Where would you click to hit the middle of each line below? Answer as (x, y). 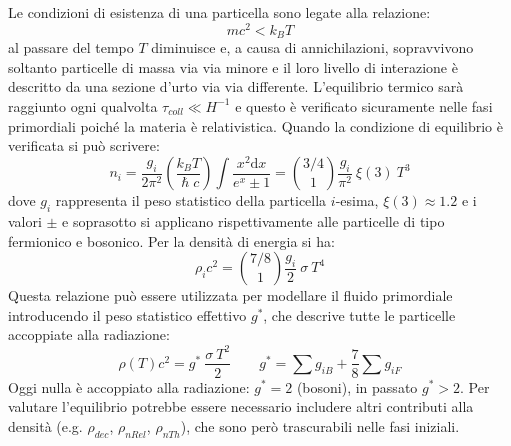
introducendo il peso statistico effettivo (127, 314)
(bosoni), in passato (357, 386)
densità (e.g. (45, 425)
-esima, (357, 200)
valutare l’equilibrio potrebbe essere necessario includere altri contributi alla (241, 406)
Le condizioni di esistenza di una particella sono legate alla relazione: (219, 12)
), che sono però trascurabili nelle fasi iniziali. (320, 425)
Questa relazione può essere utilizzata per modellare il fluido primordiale (230, 295)
